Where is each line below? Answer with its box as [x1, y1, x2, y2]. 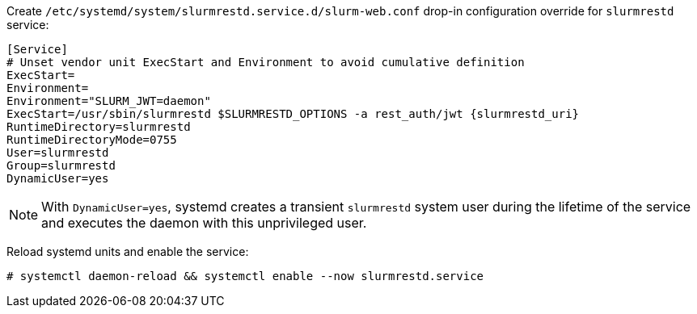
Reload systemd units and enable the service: [6, 245, 249, 258]
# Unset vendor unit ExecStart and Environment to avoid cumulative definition [6, 56, 525, 69]
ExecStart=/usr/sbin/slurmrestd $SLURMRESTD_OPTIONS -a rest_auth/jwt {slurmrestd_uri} [6, 107, 580, 120]
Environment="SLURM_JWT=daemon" [6, 94, 211, 107]
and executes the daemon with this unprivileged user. [41, 215, 367, 231]
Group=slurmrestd [6, 159, 116, 172]
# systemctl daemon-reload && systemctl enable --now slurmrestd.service [6, 270, 484, 283]
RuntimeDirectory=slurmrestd [6, 120, 191, 133]
